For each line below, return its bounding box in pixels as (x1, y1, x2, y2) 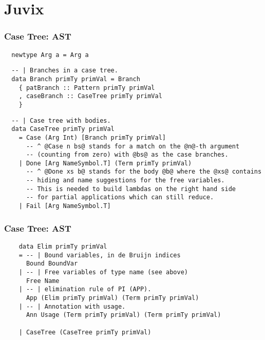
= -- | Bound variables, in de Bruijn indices (18, 251, 181, 259)
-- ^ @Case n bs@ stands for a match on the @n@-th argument (26, 142, 240, 150)
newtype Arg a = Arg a (11, 51, 89, 59)
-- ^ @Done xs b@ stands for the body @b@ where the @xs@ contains (26, 168, 262, 176)
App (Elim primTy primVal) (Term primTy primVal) (26, 294, 199, 301)
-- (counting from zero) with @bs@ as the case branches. (26, 151, 229, 159)
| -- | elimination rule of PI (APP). (18, 286, 152, 293)
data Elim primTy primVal (18, 242, 107, 250)
